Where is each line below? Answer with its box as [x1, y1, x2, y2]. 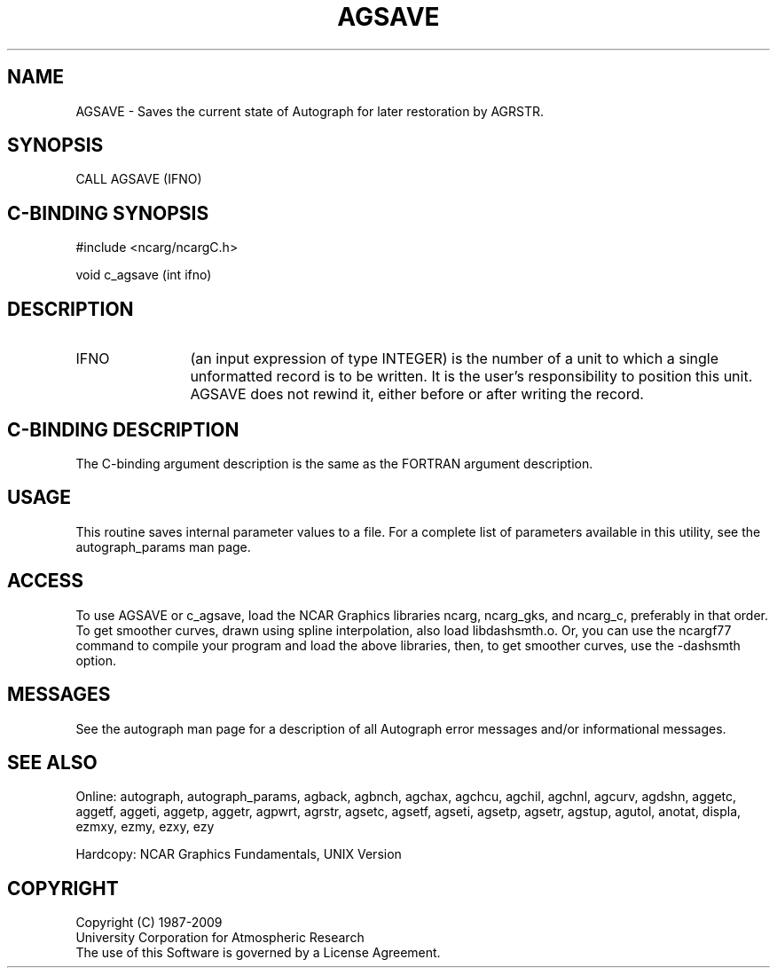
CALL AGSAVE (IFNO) [75, 171, 202, 187]
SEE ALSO [7, 751, 98, 774]
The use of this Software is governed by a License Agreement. [75, 945, 441, 961]
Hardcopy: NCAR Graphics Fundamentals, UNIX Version [75, 846, 402, 862]
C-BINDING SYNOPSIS [7, 201, 209, 224]
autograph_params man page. [75, 539, 251, 554]
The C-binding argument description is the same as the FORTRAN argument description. [75, 455, 593, 471]
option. [75, 652, 117, 668]
